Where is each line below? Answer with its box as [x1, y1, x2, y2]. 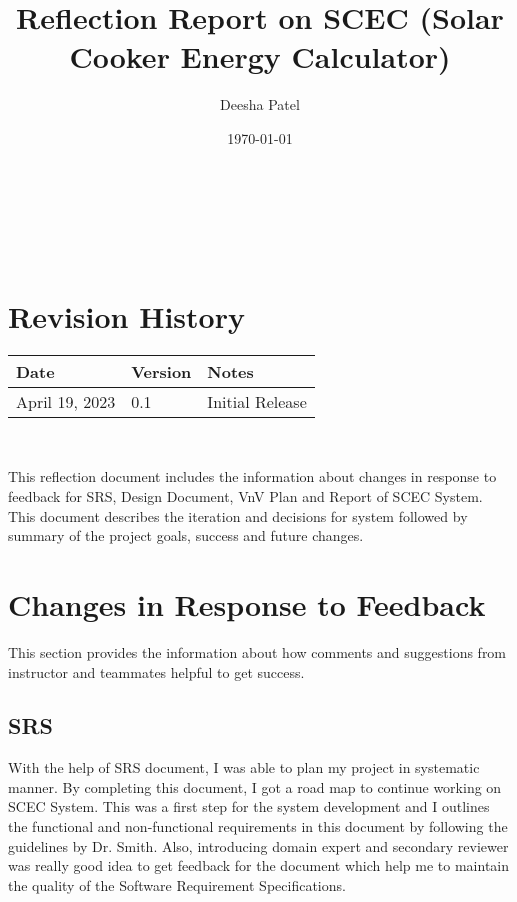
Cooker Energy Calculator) [69, 36, 451, 77]
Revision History [8, 295, 245, 336]
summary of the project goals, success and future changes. [8, 525, 364, 546]
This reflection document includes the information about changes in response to [8, 466, 497, 487]
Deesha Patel [220, 94, 300, 115]
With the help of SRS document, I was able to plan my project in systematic [8, 757, 480, 778]
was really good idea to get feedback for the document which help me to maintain [8, 855, 510, 876]
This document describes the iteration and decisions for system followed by [8, 505, 468, 526]
